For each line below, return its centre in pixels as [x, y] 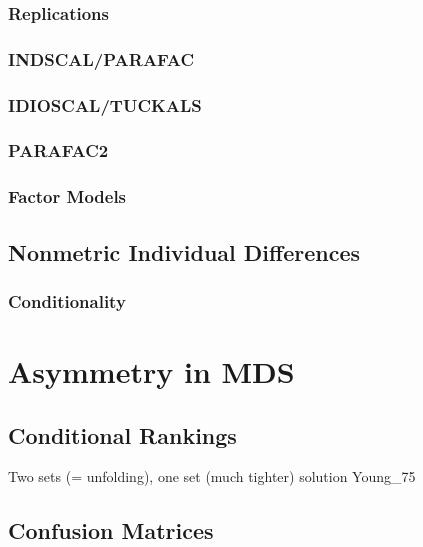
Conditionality [67, 300]
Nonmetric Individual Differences [184, 251]
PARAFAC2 [58, 150]
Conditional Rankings [122, 434]
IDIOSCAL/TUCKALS [105, 104]
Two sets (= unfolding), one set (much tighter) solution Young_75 [212, 476]
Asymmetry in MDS [151, 371]
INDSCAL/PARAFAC [101, 58]
